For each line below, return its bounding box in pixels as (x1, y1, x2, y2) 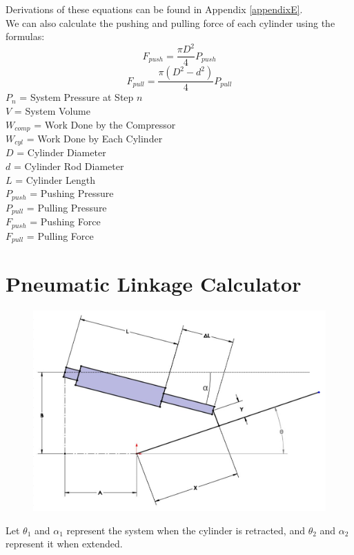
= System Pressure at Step (19, 90, 134, 104)
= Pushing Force (30, 214, 101, 229)
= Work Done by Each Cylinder (26, 131, 163, 146)
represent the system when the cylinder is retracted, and (66, 523, 305, 537)
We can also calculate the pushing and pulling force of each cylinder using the (6, 15, 335, 30)
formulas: (6, 29, 45, 44)
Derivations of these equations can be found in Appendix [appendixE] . (6, 2, 303, 16)
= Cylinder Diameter (17, 145, 106, 160)
